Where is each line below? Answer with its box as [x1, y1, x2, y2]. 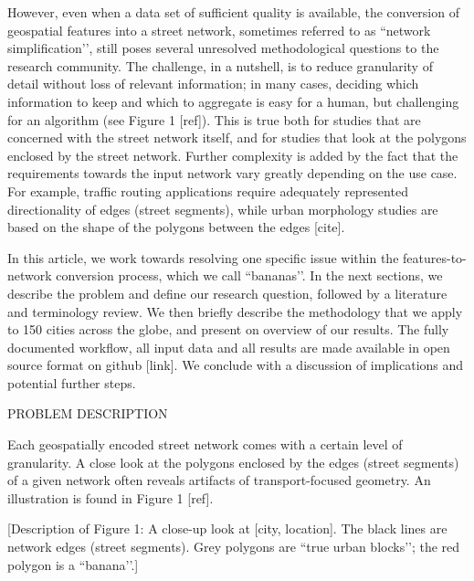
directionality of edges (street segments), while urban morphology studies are [7, 199, 438, 218]
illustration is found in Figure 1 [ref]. [7, 488, 214, 507]
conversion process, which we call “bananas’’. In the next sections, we [56, 266, 443, 285]
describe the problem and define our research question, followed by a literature [7, 283, 448, 302]
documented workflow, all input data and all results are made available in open [7, 337, 450, 356]
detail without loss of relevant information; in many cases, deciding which [7, 74, 419, 93]
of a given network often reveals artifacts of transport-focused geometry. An [7, 470, 431, 490]
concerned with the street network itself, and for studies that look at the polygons [7, 128, 467, 147]
